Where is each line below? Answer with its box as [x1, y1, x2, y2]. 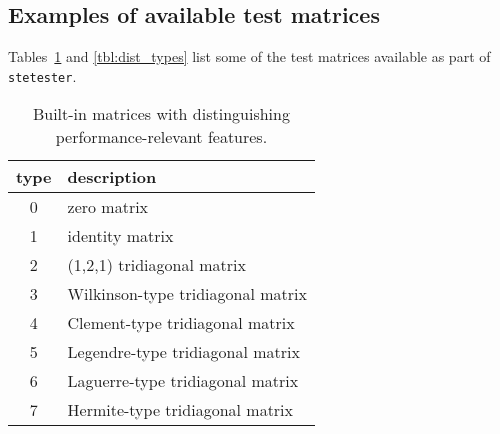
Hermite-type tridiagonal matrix [67, 398, 294, 422]
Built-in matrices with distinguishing [32, 102, 290, 126]
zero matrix [67, 195, 149, 219]
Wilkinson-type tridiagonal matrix [67, 282, 307, 306]
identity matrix [67, 224, 174, 248]
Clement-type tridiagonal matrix [67, 311, 295, 335]
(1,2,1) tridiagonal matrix [67, 253, 246, 277]
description [67, 165, 157, 189]
